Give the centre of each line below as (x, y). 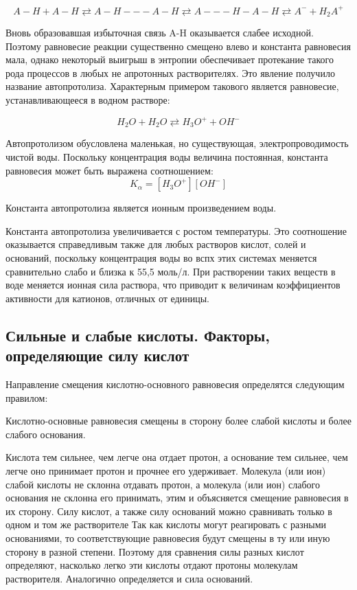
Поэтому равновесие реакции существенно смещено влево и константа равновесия (178, 46)
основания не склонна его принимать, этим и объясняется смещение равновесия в (177, 498)
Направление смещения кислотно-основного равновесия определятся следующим (175, 384)
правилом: (27, 397)
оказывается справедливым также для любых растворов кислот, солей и (156, 244)
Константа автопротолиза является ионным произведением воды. (141, 208)
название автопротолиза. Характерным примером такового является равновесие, (172, 86)
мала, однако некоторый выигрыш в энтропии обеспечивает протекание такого (170, 59)
